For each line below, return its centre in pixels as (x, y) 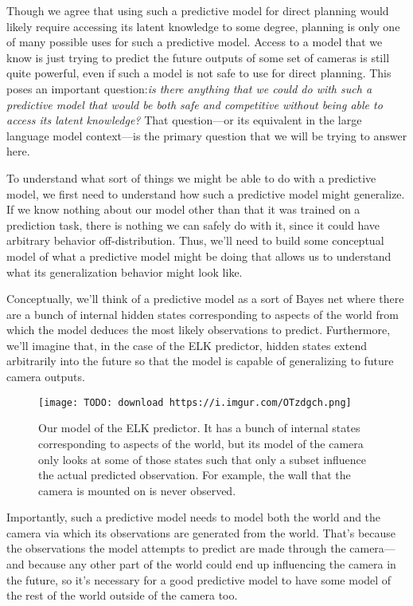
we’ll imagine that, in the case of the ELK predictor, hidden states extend (187, 345)
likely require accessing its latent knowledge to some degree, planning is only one (203, 26)
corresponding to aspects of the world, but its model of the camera (201, 443)
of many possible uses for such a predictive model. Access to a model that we (195, 42)
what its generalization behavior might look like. (125, 272)
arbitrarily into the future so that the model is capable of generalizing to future (200, 361)
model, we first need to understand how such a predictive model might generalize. (206, 193)
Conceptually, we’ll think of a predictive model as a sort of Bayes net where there (205, 299)
